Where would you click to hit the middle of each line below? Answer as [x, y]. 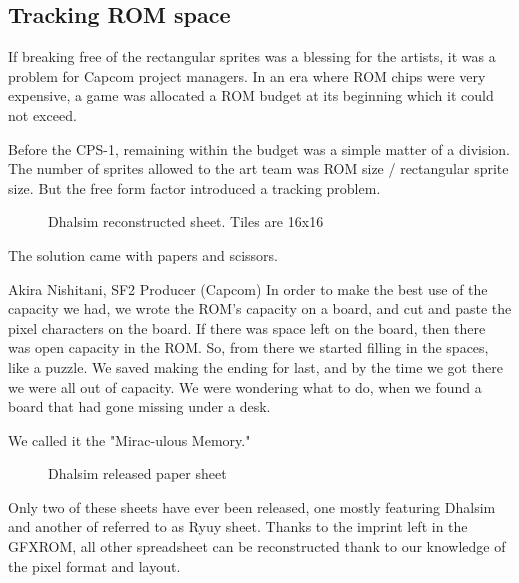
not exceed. [42, 114]
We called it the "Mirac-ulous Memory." [129, 439]
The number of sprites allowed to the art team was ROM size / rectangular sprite [258, 168]
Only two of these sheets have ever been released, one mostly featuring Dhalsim [252, 506]
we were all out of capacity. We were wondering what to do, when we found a [245, 386]
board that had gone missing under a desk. [139, 406]
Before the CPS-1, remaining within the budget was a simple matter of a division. [259, 148]
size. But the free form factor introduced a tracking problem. [194, 187]
